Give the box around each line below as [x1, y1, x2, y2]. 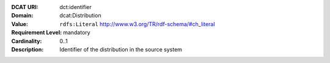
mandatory [63, 29, 91, 36]
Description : [11, 45, 44, 53]
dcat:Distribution [59, 12, 101, 19]
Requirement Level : [11, 29, 62, 36]
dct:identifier [59, 4, 92, 10]
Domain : [11, 12, 34, 19]
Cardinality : [11, 37, 42, 45]
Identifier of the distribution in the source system [59, 45, 183, 53]
